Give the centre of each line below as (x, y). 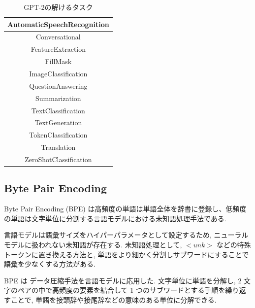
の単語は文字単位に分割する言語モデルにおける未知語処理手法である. (115, 218)
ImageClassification (58, 73)
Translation (58, 147)
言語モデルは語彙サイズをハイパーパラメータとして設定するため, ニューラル (126, 235)
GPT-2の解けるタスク (58, 7)
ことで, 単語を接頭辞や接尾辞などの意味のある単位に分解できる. (113, 299)
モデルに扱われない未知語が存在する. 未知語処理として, (93, 244)
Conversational (58, 37)
